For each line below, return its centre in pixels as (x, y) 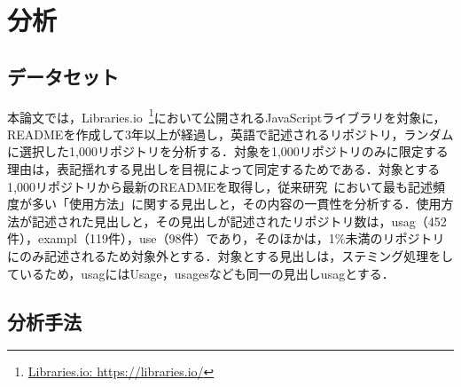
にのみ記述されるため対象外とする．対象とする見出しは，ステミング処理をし (230, 255)
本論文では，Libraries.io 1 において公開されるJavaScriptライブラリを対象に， (227, 115)
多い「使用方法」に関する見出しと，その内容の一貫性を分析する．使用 (236, 204)
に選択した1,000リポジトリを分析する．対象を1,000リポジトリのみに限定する (228, 151)
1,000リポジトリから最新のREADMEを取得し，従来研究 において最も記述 (220, 186)
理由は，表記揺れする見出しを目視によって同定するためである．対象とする (224, 169)
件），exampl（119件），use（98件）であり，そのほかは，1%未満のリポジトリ (226, 238)
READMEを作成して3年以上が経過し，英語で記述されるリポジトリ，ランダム (230, 134)
